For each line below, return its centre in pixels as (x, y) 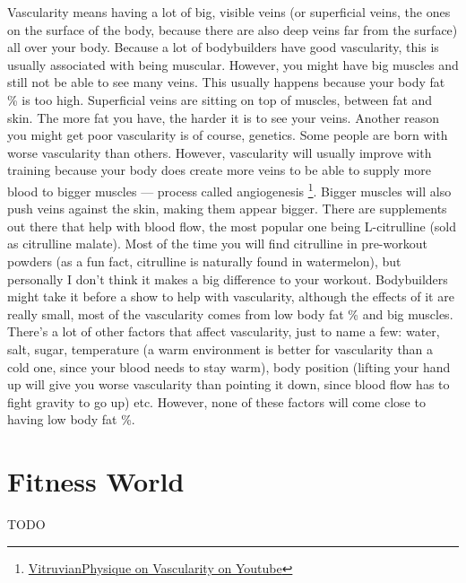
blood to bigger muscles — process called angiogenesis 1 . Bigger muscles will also (229, 189)
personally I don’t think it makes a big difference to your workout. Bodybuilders (228, 278)
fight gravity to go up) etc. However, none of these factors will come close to (216, 401)
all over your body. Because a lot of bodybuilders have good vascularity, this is (223, 47)
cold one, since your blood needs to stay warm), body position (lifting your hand (229, 366)
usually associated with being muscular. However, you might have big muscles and (233, 64)
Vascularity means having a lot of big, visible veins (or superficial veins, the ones (229, 12)
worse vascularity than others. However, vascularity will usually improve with (220, 152)
